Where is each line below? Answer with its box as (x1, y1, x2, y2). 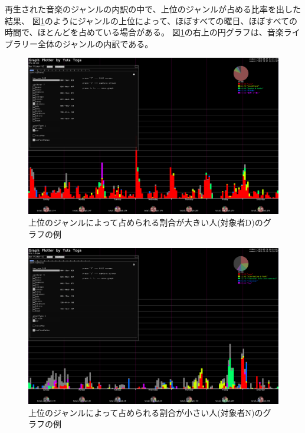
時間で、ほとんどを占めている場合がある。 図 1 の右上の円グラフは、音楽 (5, 26, 284, 38)
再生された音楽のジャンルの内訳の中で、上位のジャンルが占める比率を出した (5, 3, 301, 15)
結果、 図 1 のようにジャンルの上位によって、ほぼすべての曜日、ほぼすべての (5, 14, 298, 27)
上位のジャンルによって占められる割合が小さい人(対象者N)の (28, 406, 263, 418)
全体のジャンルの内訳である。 (37, 37, 153, 49)
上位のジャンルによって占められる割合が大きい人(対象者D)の (28, 216, 263, 228)
